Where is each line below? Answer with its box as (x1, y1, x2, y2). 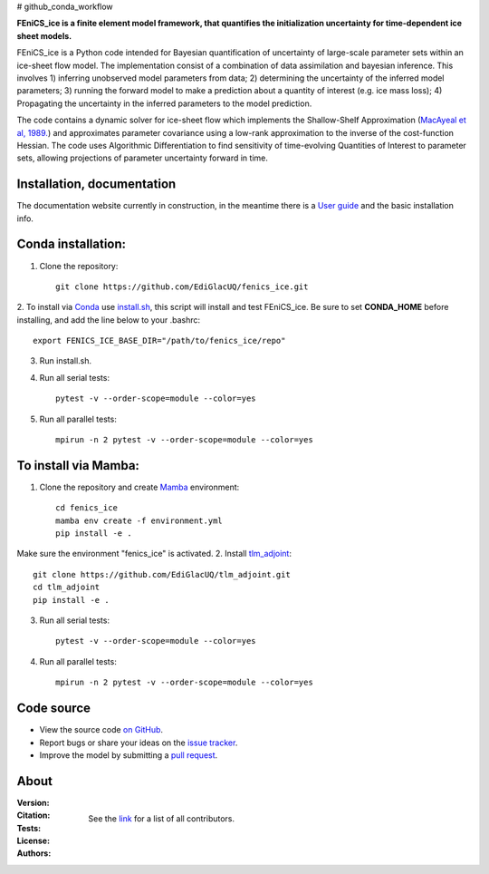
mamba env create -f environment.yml (55, 515, 224, 526)
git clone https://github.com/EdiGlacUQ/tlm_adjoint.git (33, 569, 292, 579)
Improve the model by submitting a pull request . (39, 749, 218, 761)
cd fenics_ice (55, 503, 118, 513)
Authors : (16, 848, 52, 859)
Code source (16, 701, 91, 716)
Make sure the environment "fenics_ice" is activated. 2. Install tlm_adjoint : (16, 549, 292, 559)
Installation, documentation (16, 177, 177, 192)
